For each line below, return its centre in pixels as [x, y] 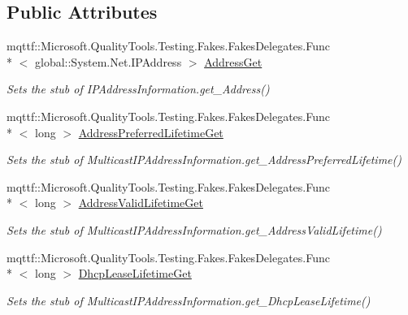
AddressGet [233, 61]
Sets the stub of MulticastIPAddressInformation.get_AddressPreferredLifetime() [204, 160]
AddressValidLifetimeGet [141, 203]
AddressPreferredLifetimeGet [151, 132]
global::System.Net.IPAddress [108, 61]
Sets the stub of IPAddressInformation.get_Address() [138, 89]
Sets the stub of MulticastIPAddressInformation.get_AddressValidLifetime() [194, 229]
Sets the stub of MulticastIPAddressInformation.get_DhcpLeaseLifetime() [189, 300]
